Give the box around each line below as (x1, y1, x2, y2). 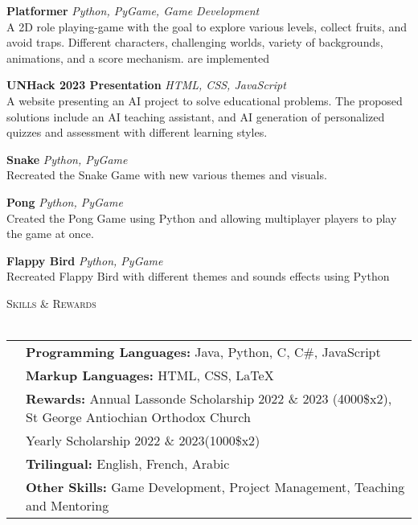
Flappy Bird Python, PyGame (6, 252, 163, 269)
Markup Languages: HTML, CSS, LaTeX (26, 366, 274, 385)
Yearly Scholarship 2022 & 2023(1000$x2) (26, 431, 260, 450)
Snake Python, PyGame (6, 150, 128, 167)
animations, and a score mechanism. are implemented (6, 49, 269, 66)
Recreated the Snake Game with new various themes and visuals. (6, 166, 327, 183)
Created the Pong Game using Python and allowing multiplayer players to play (6, 209, 397, 226)
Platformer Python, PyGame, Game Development (6, 2, 260, 18)
